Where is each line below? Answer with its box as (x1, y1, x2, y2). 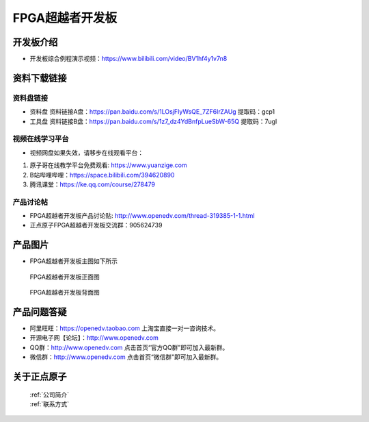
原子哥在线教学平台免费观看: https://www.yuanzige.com (29, 161, 187, 169)
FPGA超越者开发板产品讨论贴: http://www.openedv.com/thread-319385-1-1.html (29, 212, 256, 220)
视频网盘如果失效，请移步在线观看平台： (29, 148, 143, 157)
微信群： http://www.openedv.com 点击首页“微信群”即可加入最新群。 (29, 353, 222, 361)
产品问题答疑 (12, 306, 67, 318)
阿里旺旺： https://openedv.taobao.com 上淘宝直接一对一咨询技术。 (29, 324, 220, 332)
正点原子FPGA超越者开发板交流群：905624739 (29, 221, 163, 229)
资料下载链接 (12, 72, 67, 84)
